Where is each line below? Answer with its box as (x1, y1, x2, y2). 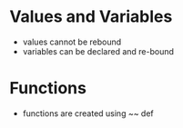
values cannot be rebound (22, 36, 122, 47)
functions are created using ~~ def (22, 107, 155, 119)
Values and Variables (9, 6, 173, 27)
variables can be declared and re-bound (22, 45, 175, 56)
